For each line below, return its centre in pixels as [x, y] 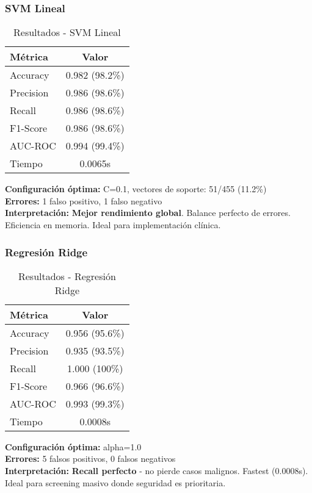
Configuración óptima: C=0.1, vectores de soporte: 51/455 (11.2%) [136, 189]
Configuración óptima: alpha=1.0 [73, 446]
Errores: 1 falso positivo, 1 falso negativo [84, 200]
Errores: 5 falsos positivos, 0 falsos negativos [90, 459]
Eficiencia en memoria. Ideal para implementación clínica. [113, 225]
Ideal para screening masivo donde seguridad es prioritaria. [115, 482]
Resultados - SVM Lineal [67, 32]
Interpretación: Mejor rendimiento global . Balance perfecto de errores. [148, 213]
